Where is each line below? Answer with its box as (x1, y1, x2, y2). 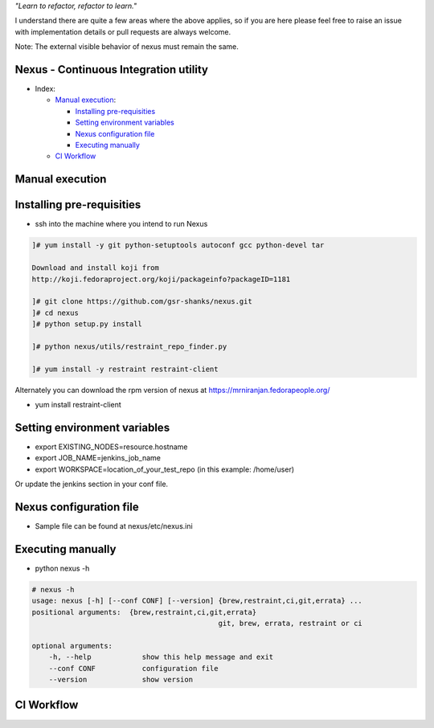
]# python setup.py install (31, 320, 142, 329)
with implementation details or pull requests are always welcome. (14, 27, 231, 36)
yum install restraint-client (35, 400, 122, 409)
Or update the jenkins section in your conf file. (14, 479, 169, 489)
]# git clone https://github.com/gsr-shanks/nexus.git (31, 297, 252, 306)
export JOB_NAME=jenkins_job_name (35, 453, 161, 463)
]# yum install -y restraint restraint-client (31, 364, 219, 374)
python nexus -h (35, 563, 90, 573)
